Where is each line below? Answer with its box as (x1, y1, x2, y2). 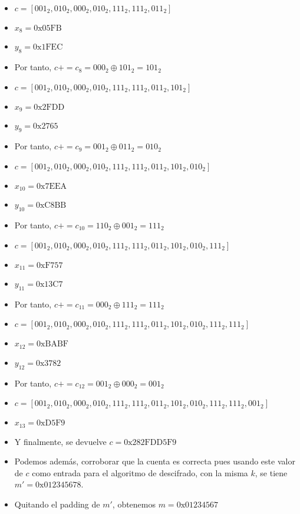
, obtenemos (112, 498, 156, 510)
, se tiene (255, 466, 288, 479)
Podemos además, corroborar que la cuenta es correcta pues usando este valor (14, 455, 295, 467)
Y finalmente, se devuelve (14, 435, 107, 447)
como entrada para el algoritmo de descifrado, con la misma (32, 466, 248, 479)
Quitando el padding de (14, 498, 100, 510)
